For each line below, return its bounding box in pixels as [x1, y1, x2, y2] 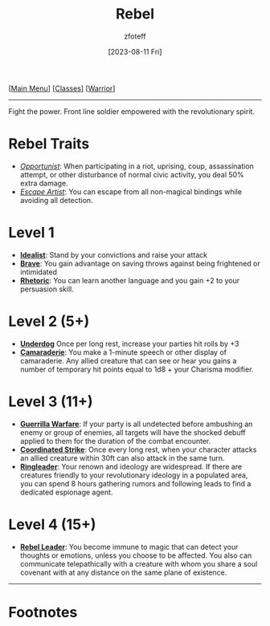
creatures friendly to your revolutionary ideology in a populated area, [19, 470, 248, 480]
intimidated [19, 266, 58, 277]
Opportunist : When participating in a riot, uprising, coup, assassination [19, 161, 255, 171]
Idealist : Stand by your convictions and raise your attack [19, 250, 207, 259]
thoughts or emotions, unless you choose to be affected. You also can [19, 551, 252, 560]
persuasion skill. [19, 284, 74, 294]
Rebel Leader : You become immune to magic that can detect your [19, 542, 239, 551]
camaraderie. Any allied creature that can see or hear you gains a [19, 356, 237, 365]
